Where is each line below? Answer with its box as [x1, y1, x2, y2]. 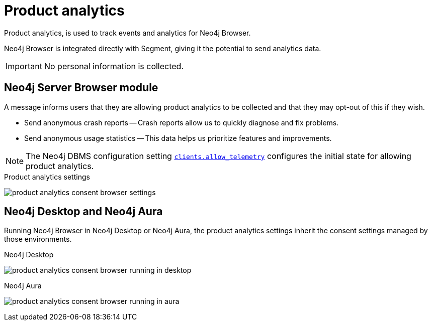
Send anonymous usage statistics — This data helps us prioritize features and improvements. [24, 133, 332, 142]
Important [6, 61, 42, 71]
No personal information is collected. [44, 61, 184, 71]
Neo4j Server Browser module [4, 81, 158, 94]
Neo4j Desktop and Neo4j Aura [4, 205, 163, 218]
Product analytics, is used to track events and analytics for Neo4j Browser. [4, 28, 251, 37]
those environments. [4, 235, 72, 244]
